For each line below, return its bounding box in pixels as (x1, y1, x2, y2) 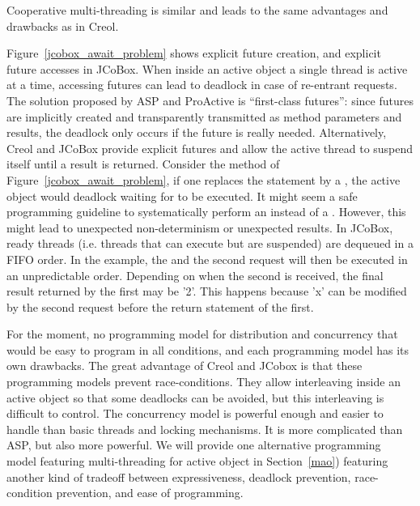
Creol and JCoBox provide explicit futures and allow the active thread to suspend (6, 139, 414, 156)
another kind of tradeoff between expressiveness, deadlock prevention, (6, 468, 351, 485)
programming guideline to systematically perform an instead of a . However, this (6, 203, 406, 220)
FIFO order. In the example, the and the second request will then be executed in (6, 250, 408, 267)
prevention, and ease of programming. (56, 484, 244, 501)
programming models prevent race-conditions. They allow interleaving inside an (6, 373, 401, 390)
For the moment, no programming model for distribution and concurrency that (6, 325, 398, 342)
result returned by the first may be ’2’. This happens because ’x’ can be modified (6, 283, 407, 300)
